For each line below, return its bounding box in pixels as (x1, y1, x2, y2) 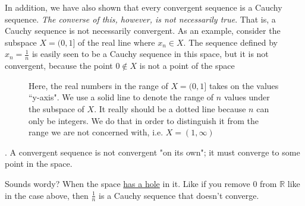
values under (224, 91, 270, 103)
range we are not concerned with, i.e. (29, 126, 163, 138)
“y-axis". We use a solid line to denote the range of (29, 91, 214, 103)
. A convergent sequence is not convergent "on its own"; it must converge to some (5, 145, 300, 158)
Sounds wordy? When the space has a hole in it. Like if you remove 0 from (5, 177, 277, 189)
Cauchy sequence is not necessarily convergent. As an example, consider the (5, 24, 281, 37)
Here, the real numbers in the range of (29, 79, 168, 91)
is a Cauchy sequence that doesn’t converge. (99, 189, 259, 201)
